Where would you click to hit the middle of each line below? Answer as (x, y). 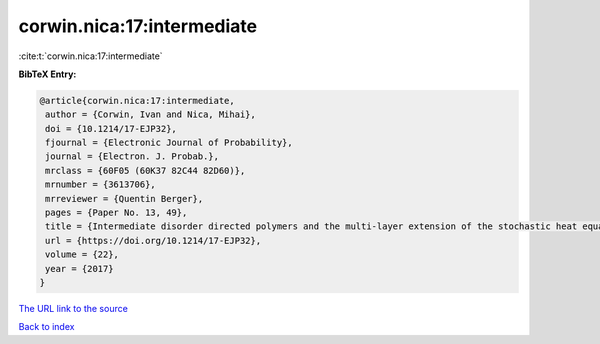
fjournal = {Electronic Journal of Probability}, (169, 143)
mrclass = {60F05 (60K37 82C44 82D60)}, (145, 170)
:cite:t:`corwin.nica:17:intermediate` (91, 56)
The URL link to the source (73, 308)
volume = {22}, (82, 254)
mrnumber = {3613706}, (101, 184)
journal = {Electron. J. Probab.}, (132, 156)
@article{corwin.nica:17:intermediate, (137, 100)
